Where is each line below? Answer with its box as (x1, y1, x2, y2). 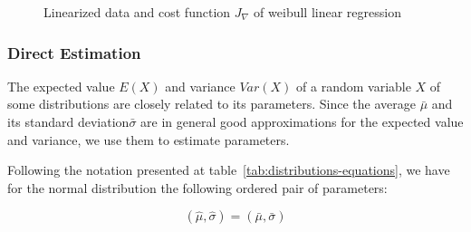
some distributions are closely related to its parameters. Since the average (7, 94, 416, 113)
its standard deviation (7, 112, 130, 130)
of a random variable (296, 76, 411, 95)
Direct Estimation (7, 41, 141, 63)
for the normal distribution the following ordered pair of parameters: (7, 178, 388, 197)
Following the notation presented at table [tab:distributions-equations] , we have (7, 160, 450, 179)
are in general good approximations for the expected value (140, 112, 464, 130)
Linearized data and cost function (43, 3, 231, 21)
